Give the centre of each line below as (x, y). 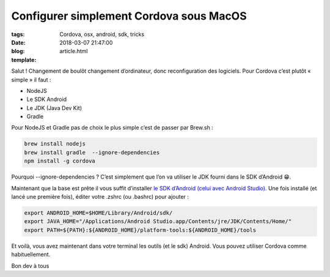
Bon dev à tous (30, 265)
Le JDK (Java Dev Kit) (54, 108)
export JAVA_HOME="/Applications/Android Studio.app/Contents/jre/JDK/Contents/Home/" (158, 221)
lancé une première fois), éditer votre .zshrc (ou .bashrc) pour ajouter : (100, 196)
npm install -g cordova (60, 161)
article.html (74, 51)
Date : (18, 42)
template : (24, 60)
